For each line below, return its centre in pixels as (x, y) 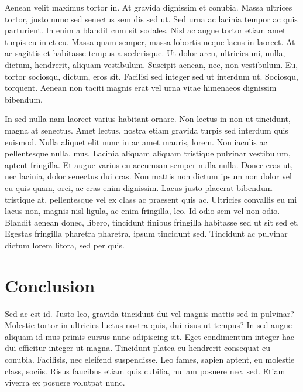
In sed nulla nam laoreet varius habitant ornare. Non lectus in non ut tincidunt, (148, 119)
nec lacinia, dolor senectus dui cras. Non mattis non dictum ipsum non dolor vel (148, 176)
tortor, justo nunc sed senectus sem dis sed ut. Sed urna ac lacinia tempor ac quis (151, 18)
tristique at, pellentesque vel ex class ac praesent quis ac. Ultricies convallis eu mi (151, 199)
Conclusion (50, 285)
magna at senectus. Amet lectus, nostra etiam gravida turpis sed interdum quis (147, 130)
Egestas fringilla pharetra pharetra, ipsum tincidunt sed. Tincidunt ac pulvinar (146, 234)
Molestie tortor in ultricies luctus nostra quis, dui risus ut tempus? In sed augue (148, 325)
